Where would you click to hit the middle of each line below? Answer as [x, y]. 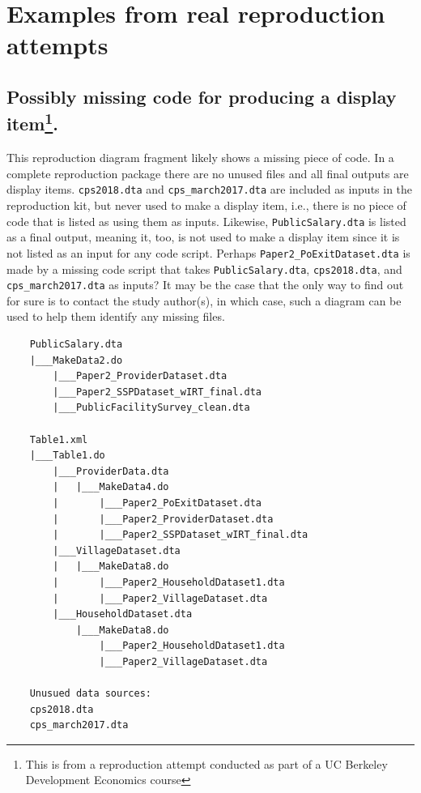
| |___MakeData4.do [111, 487]
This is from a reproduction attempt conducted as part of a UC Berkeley [206, 763]
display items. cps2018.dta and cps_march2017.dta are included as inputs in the [210, 189]
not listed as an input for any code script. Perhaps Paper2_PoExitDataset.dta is [208, 252]
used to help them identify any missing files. [116, 316]
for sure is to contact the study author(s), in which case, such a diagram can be [204, 300]
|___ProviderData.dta [111, 471]
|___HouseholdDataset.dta [123, 614]
